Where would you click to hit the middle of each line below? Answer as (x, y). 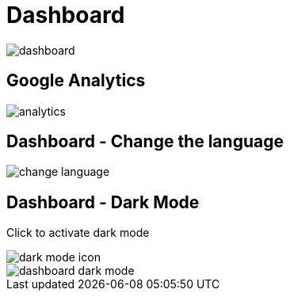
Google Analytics (76, 81)
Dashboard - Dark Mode (103, 202)
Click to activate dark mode (78, 233)
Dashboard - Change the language (145, 142)
